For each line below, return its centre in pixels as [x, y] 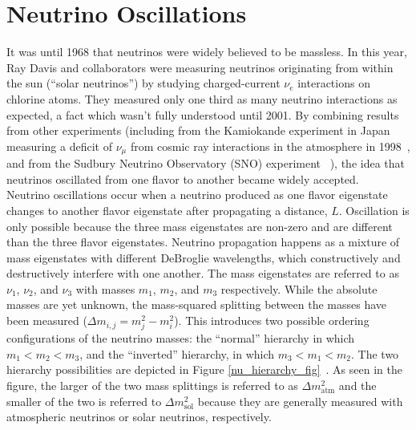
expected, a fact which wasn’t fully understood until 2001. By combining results [203, 114]
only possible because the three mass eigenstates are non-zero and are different [200, 226]
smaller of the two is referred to [84, 401]
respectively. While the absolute [299, 288]
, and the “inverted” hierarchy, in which [177, 353]
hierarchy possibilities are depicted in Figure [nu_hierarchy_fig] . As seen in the [204, 369]
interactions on [334, 83]
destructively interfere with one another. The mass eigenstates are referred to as [203, 273]
